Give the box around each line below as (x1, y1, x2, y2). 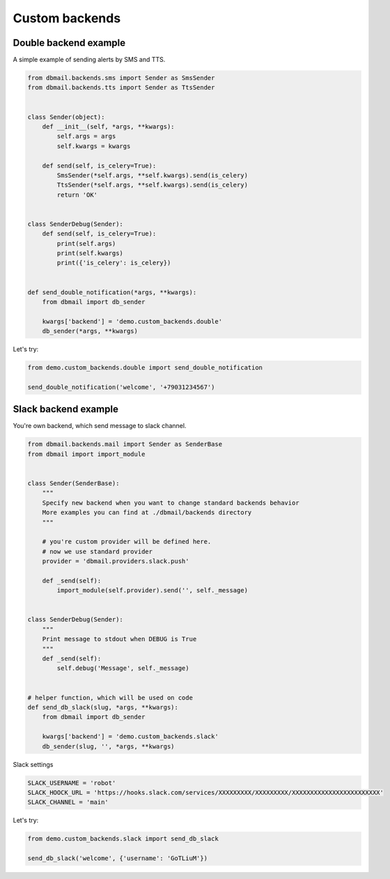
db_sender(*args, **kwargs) (42, 327, 139, 335)
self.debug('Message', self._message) (56, 665, 189, 672)
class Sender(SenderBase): (27, 480, 120, 487)
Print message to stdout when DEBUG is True (42, 635, 197, 643)
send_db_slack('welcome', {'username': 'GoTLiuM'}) (27, 855, 208, 862)
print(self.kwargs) (56, 249, 123, 258)
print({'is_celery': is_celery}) (56, 259, 171, 267)
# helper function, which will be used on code (27, 693, 193, 702)
